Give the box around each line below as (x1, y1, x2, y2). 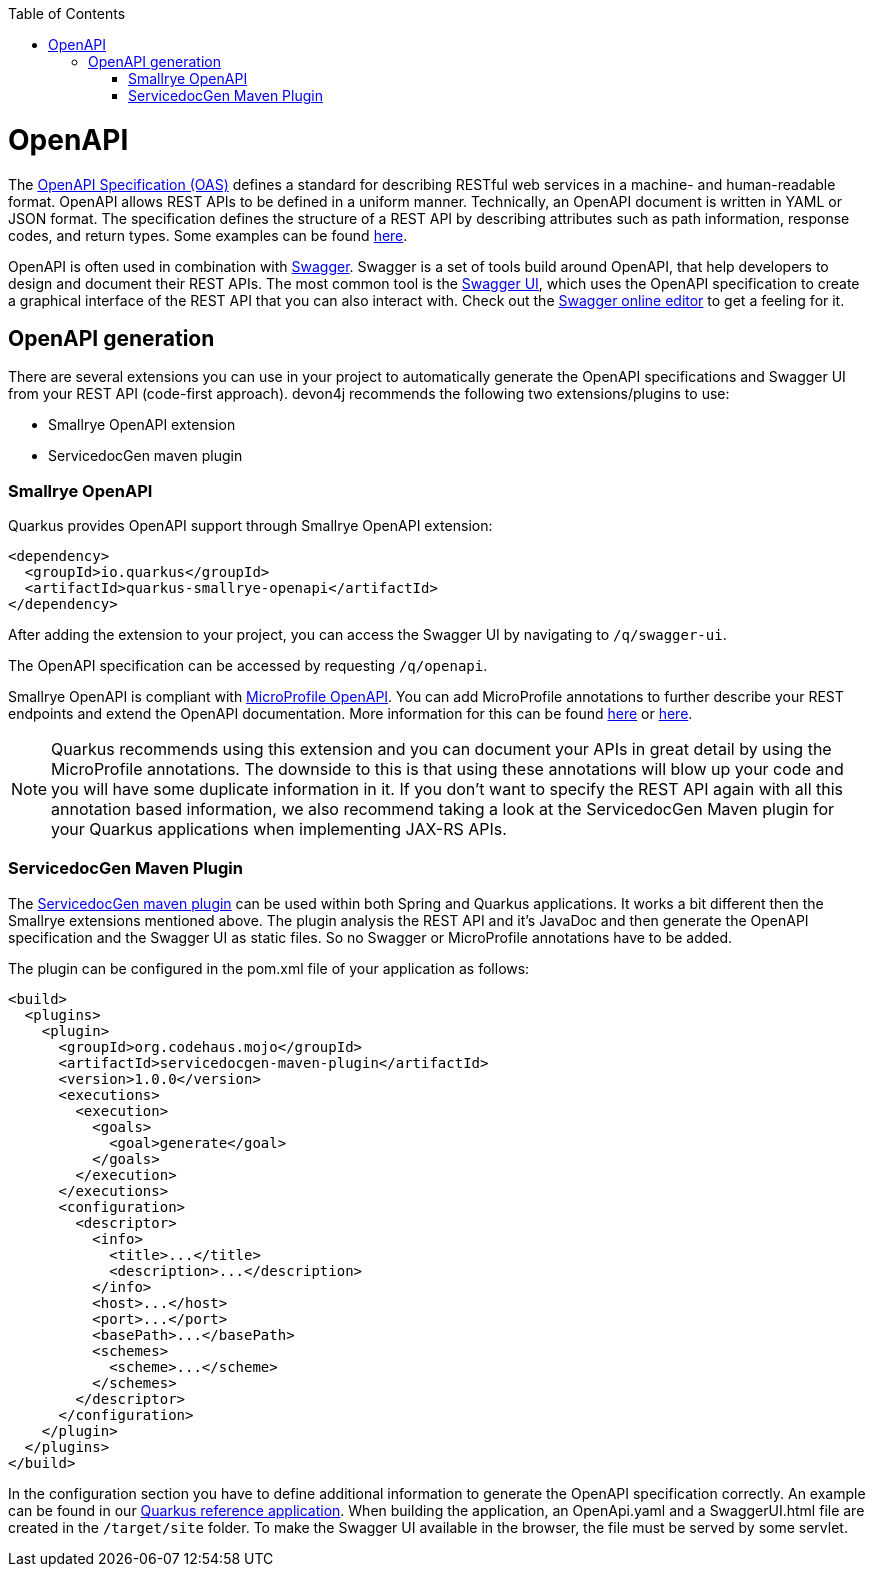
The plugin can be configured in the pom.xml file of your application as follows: (8, 959, 530, 977)
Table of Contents (8, 5, 126, 22)
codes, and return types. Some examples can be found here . (8, 226, 408, 244)
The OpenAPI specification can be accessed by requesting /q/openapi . (8, 657, 488, 675)
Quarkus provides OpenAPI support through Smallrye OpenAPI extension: (8, 517, 493, 535)
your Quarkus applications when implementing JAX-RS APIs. (51, 819, 507, 840)
